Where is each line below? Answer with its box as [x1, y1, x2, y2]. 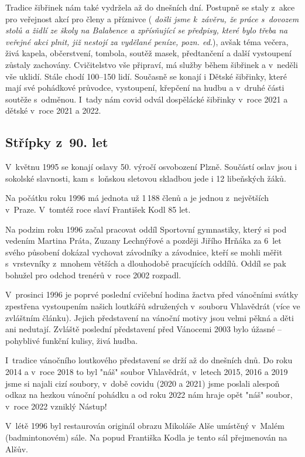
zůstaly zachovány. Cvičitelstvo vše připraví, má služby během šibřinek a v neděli [5, 58, 298, 70]
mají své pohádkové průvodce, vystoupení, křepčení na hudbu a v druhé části [5, 81, 285, 94]
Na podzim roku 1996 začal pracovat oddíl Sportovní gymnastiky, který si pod [5, 223, 287, 235]
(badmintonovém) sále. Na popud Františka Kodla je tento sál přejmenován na [5, 431, 287, 444]
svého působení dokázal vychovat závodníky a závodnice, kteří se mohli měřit [5, 245, 283, 258]
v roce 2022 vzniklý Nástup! [5, 400, 107, 412]
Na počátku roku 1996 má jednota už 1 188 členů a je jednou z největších [5, 192, 269, 204]
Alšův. [5, 442, 28, 455]
